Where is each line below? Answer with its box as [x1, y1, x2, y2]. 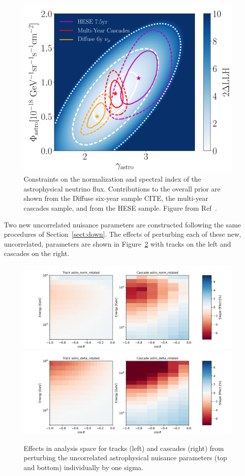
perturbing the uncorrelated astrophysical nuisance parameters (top [24, 452, 227, 463]
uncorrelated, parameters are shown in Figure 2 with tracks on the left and [4, 238, 231, 249]
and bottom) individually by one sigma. [24, 462, 144, 473]
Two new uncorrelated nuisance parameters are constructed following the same [4, 219, 241, 229]
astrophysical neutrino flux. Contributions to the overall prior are [24, 183, 220, 193]
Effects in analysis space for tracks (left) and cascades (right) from [24, 443, 224, 453]
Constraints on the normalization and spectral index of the [24, 174, 201, 184]
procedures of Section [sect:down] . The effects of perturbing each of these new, [4, 229, 241, 239]
